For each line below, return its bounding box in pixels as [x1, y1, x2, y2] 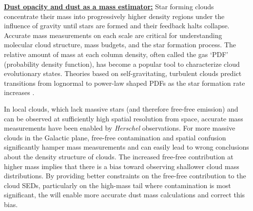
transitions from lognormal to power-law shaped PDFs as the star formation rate [4, 77, 245, 88]
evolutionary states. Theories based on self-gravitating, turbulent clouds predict [4, 68, 242, 78]
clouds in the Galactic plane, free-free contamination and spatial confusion [4, 132, 226, 142]
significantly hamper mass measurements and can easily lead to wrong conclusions [4, 142, 249, 152]
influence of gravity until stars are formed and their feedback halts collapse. [4, 20, 230, 31]
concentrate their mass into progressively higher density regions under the [4, 11, 225, 21]
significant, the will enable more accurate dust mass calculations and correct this [4, 190, 245, 200]
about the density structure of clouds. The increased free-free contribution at [4, 151, 234, 161]
